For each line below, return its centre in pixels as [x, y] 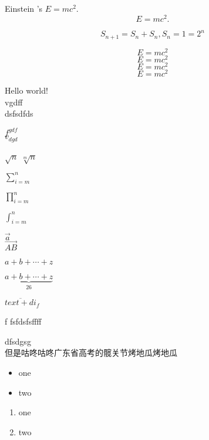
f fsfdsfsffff [23, 321]
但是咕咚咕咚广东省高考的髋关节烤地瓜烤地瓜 [91, 353]
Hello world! [26, 90]
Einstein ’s [24, 8]
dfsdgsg [18, 341]
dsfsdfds [19, 113]
